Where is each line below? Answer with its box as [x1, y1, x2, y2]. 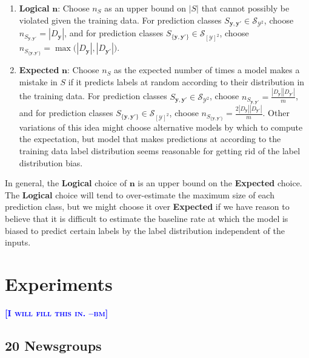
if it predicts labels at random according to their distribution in [68, 75, 305, 88]
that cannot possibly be [201, 2, 290, 14]
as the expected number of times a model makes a [114, 63, 300, 76]
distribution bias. [19, 156, 83, 169]
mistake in [19, 75, 58, 88]
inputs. [5, 236, 31, 249]
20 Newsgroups [5, 336, 102, 354]
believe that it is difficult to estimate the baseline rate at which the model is [5, 212, 288, 224]
